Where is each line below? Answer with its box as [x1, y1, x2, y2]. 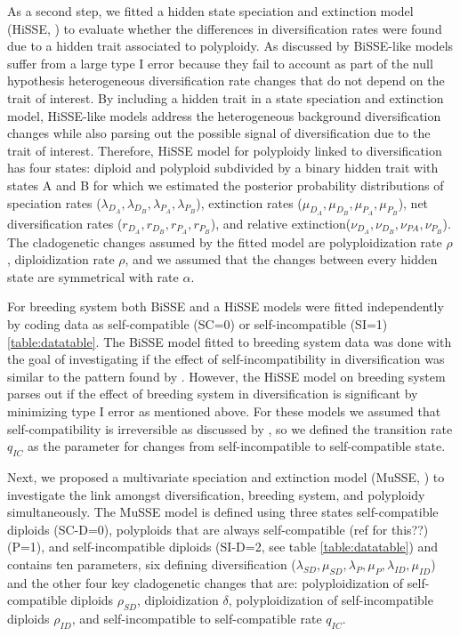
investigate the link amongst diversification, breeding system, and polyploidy [7, 485, 425, 503]
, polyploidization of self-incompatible [228, 591, 433, 609]
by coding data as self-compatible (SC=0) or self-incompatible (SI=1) [7, 314, 388, 333]
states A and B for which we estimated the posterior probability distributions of [7, 175, 444, 194]
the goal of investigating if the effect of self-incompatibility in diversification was [7, 350, 445, 368]
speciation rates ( [7, 193, 101, 212]
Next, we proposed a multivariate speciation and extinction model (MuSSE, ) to [7, 467, 445, 486]
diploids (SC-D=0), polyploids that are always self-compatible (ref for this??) [7, 519, 429, 538]
